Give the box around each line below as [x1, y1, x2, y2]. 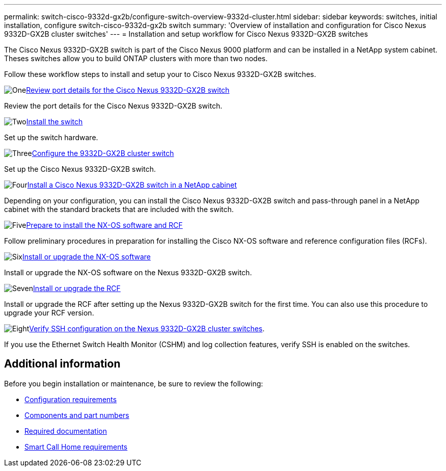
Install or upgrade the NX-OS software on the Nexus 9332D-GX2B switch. [4, 268, 252, 277]
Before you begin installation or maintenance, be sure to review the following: [4, 379, 263, 388]
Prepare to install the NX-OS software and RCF [26, 221, 183, 229]
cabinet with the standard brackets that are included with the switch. [4, 205, 234, 214]
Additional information [4, 357, 121, 371]
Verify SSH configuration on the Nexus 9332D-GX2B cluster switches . [29, 324, 265, 333]
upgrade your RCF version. [4, 308, 94, 317]
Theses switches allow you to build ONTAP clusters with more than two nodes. [4, 54, 268, 63]
